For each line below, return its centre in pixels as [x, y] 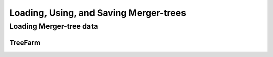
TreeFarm [25, 43]
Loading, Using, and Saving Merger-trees [98, 13]
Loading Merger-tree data [54, 26]
